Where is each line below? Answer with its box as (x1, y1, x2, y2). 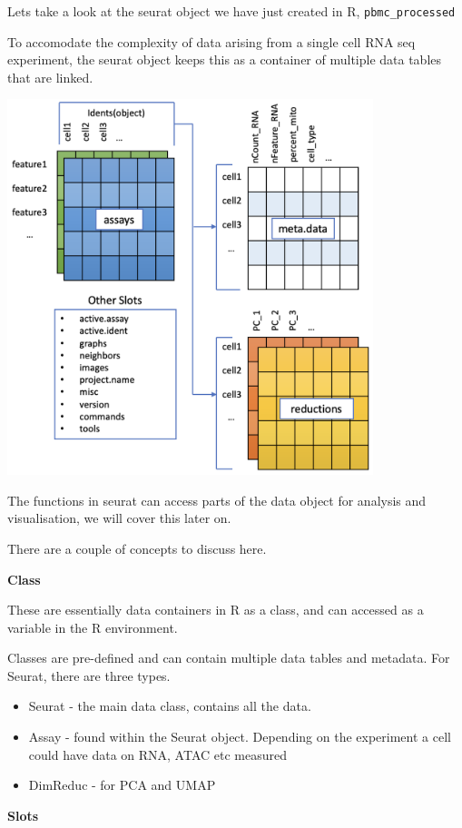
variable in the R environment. (7, 617, 178, 636)
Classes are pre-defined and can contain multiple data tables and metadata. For (7, 648, 450, 667)
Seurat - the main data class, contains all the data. (28, 696, 311, 715)
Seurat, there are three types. (7, 665, 171, 685)
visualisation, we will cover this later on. (7, 508, 231, 527)
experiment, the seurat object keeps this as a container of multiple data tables (7, 50, 442, 69)
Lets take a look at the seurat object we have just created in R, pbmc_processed (7, 2, 456, 20)
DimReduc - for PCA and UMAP (28, 775, 216, 794)
